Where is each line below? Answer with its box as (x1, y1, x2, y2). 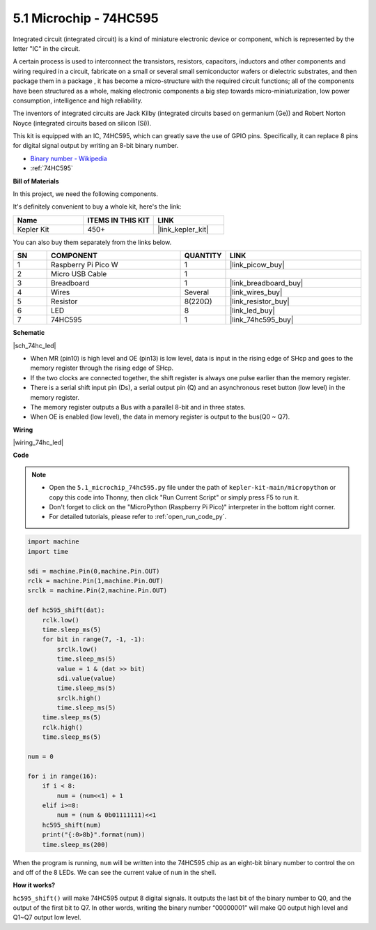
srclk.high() (56, 694, 102, 702)
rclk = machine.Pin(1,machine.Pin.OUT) (27, 576, 164, 585)
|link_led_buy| (229, 306, 275, 315)
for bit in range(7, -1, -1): (42, 636, 146, 643)
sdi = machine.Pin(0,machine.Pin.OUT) (27, 567, 160, 575)
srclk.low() (56, 645, 97, 653)
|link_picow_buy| (229, 260, 285, 270)
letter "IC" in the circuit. (13, 44, 81, 52)
